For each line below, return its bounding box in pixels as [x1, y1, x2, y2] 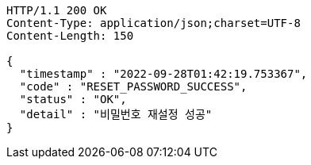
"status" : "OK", [19, 93, 127, 106]
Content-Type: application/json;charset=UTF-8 [6, 17, 301, 29]
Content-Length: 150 [6, 29, 134, 42]
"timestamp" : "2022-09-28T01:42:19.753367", [19, 67, 308, 80]
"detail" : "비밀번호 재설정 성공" [19, 108, 213, 121]
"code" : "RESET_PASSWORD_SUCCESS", [19, 80, 248, 93]
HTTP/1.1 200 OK [6, 4, 107, 17]
